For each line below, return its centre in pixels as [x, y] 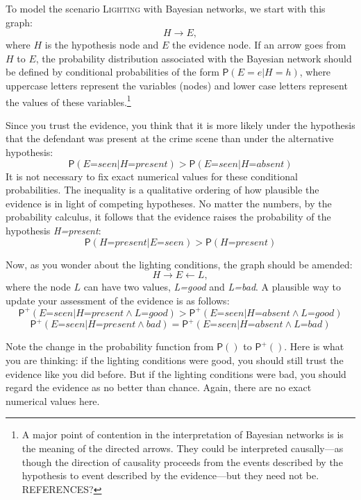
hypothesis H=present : [53, 230]
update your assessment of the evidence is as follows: [118, 300]
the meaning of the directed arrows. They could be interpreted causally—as [183, 448]
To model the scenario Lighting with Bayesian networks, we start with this [166, 8]
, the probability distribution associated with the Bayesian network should [194, 58]
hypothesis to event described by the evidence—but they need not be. [170, 475]
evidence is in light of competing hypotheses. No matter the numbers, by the [169, 203]
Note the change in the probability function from [110, 346]
